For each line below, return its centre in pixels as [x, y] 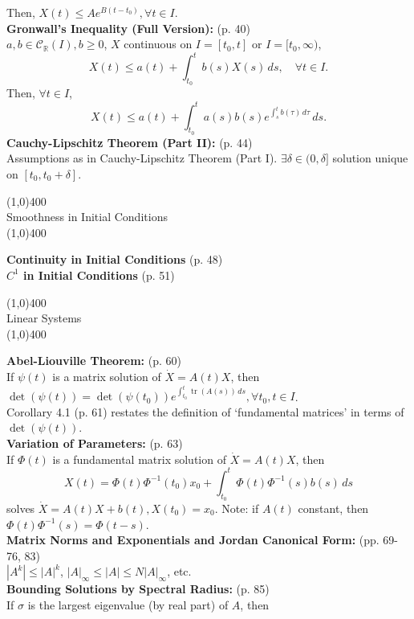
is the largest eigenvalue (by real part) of [128, 604]
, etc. [179, 571]
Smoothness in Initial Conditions [87, 217]
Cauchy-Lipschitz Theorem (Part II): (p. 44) [130, 142]
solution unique [370, 158]
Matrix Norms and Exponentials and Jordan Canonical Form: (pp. [193, 540]
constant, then [333, 508]
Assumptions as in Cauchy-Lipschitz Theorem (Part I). [142, 158]
